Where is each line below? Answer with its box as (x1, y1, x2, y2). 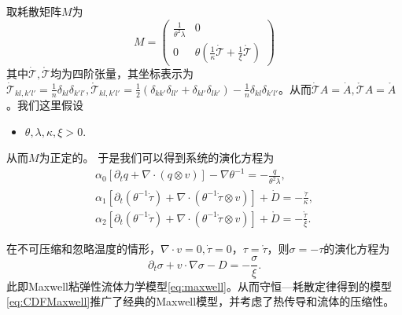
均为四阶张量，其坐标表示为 (50, 65, 194, 82)
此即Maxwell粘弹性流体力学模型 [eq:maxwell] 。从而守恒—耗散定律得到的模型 (6, 277, 393, 294)
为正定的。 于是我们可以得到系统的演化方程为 (39, 149, 275, 166)
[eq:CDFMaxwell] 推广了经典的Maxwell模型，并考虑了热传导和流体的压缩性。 (6, 293, 395, 310)
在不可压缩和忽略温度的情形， (6, 240, 160, 256)
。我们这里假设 (6, 97, 83, 113)
